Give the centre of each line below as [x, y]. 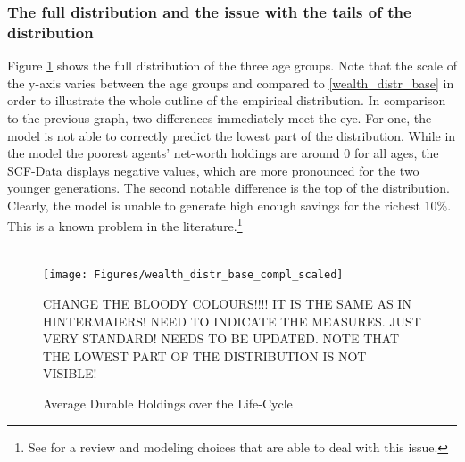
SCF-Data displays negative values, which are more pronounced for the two [213, 170]
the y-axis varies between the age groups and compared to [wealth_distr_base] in [231, 82]
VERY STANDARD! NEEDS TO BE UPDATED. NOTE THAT [221, 338]
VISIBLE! [70, 373]
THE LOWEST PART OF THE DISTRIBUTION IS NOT [205, 355]
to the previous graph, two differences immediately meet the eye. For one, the [220, 117]
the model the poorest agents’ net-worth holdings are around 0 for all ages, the [223, 153]
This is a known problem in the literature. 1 [125, 225]
